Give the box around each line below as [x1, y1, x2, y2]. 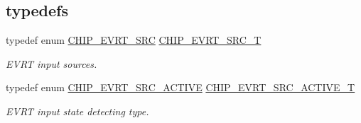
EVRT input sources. [6, 56, 97, 71]
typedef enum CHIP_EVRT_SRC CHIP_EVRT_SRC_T [6, 33, 262, 47]
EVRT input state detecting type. [6, 103, 149, 118]
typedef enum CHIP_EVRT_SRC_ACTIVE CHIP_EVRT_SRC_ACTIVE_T [6, 80, 355, 95]
